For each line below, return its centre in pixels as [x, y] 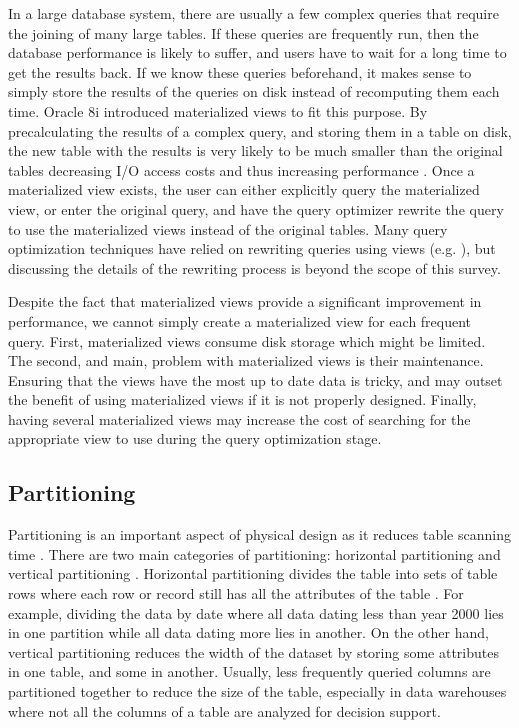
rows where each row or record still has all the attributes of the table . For [236, 593]
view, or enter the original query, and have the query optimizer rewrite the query [256, 208]
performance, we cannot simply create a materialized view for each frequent [240, 320]
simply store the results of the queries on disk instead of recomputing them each [254, 91]
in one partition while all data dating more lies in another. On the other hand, [248, 632]
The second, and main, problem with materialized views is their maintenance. [246, 360]
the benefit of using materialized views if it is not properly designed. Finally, [242, 399]
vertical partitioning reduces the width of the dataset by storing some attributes [253, 651]
